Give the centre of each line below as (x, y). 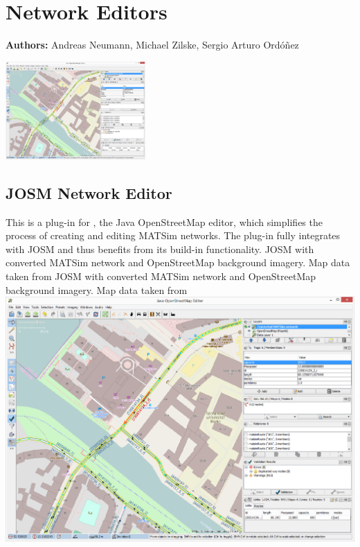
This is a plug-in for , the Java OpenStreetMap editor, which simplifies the (164, 222)
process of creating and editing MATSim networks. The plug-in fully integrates (173, 235)
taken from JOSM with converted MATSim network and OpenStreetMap (161, 276)
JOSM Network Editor (89, 192)
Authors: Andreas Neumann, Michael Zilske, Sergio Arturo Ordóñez (152, 45)
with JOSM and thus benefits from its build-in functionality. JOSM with (160, 249)
